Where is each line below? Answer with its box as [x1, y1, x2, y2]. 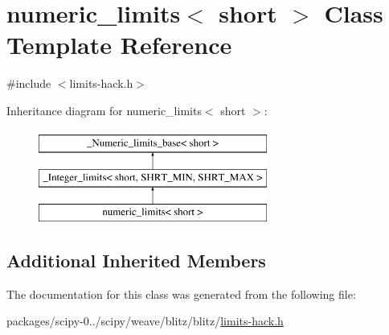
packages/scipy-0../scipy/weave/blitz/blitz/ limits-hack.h [6, 312, 284, 329]
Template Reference [6, 28, 232, 61]
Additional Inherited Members [6, 247, 266, 272]
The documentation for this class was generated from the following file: [6, 285, 356, 302]
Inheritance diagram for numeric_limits [6, 101, 202, 118]
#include [6, 75, 51, 92]
